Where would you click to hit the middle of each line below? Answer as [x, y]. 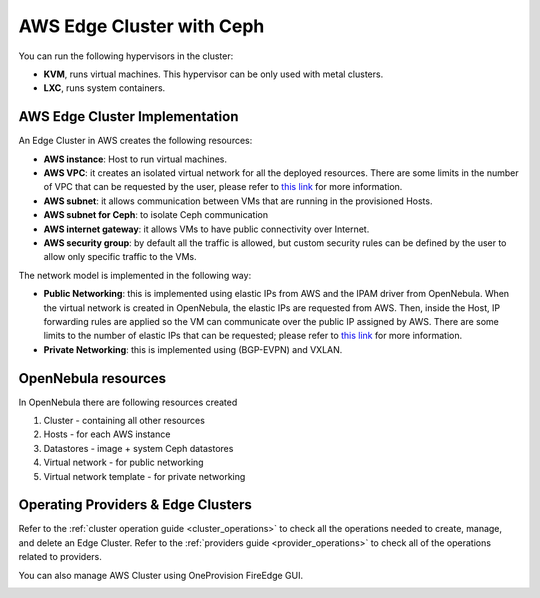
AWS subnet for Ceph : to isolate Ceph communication [156, 215]
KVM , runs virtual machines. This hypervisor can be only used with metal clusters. [213, 74]
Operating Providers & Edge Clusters [135, 505]
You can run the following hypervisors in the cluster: [126, 56]
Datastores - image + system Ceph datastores [138, 448]
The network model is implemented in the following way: [135, 275]
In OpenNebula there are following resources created [128, 402]
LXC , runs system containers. [104, 88]
